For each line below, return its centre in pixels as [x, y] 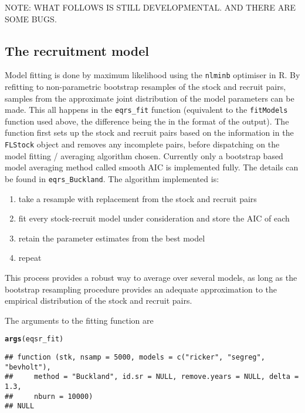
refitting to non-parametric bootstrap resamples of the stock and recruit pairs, [145, 87]
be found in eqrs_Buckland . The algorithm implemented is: [112, 178]
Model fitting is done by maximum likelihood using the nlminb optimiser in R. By [152, 75]
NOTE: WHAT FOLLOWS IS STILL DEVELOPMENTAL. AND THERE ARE [150, 7]
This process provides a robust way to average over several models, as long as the [151, 277]
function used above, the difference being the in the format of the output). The [147, 121]
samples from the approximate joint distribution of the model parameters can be [150, 98]
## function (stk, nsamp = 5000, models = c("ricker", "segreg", [135, 357]
